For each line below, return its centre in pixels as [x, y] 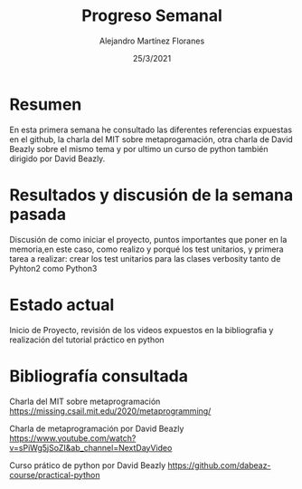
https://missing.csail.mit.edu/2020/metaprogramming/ [110, 411]
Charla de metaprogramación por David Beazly [97, 428]
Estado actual [62, 305]
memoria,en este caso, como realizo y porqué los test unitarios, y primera [146, 249]
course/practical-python [55, 475]
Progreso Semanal [152, 16]
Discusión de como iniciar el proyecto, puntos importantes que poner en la [148, 239]
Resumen [46, 104]
